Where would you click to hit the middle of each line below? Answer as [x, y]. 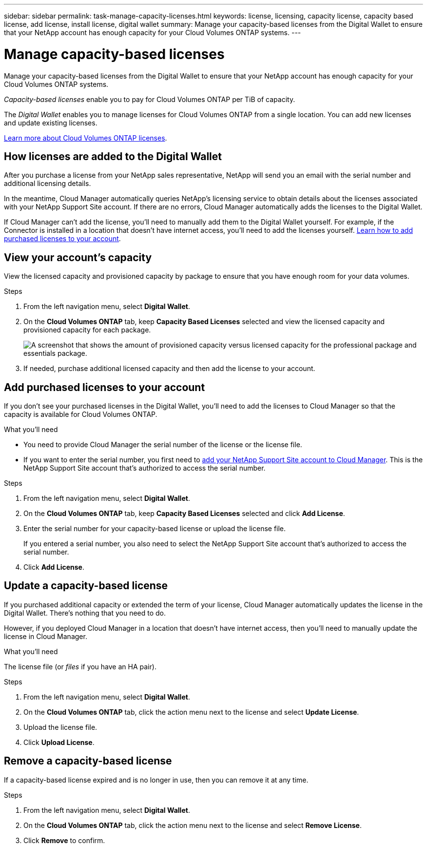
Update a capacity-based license [86, 586]
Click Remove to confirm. [64, 840]
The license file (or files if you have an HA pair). [80, 666]
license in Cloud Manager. [46, 636]
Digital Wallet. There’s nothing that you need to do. [85, 613]
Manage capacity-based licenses [114, 54]
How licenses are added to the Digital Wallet [113, 156]
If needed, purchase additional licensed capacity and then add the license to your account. [169, 369]
